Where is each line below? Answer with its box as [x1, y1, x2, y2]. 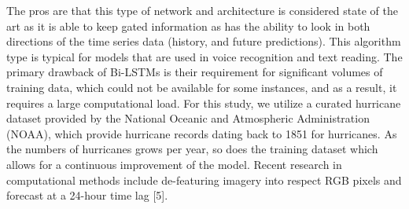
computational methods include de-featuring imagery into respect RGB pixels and [6, 171, 402, 188]
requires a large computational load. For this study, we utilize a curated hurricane [6, 94, 401, 111]
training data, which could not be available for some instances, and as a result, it [6, 79, 397, 95]
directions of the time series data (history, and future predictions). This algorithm [6, 33, 401, 49]
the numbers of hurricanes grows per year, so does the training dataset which [6, 141, 378, 157]
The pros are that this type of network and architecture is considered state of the [6, 2, 398, 18]
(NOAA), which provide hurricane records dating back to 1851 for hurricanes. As [6, 125, 397, 141]
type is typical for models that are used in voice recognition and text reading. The [6, 48, 403, 64]
